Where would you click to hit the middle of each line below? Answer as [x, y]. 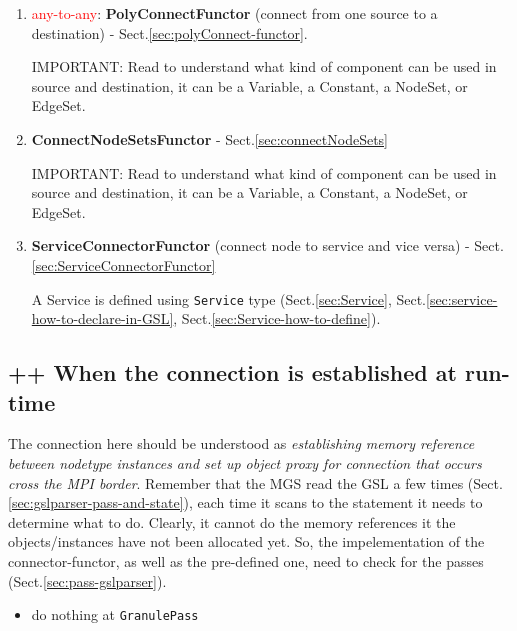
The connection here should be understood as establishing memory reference [241, 443]
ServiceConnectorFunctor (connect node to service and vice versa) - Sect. [267, 245]
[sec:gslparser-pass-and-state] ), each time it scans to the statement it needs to [245, 502]
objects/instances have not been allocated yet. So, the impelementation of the [246, 541]
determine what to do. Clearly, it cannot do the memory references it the [232, 521]
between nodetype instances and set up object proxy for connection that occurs [245, 462]
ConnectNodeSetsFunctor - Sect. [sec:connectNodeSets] [209, 138]
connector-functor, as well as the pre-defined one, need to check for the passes [246, 560]
